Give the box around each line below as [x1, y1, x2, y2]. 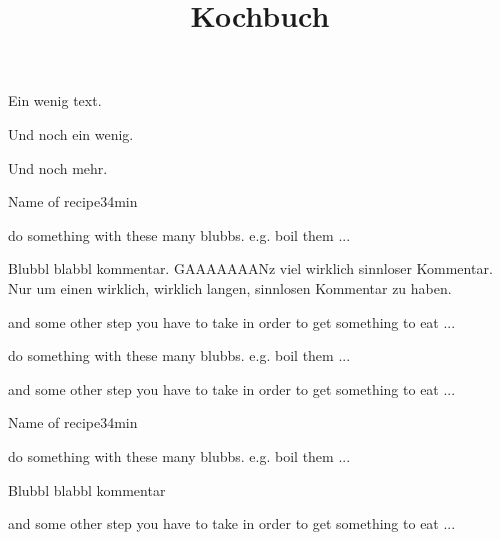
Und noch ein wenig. [8, 123, 134, 144]
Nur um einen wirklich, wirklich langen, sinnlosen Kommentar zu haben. [8, 277, 452, 298]
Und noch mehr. [8, 157, 108, 178]
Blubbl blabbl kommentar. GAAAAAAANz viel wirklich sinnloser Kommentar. [8, 258, 493, 279]
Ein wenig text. [8, 90, 102, 111]
